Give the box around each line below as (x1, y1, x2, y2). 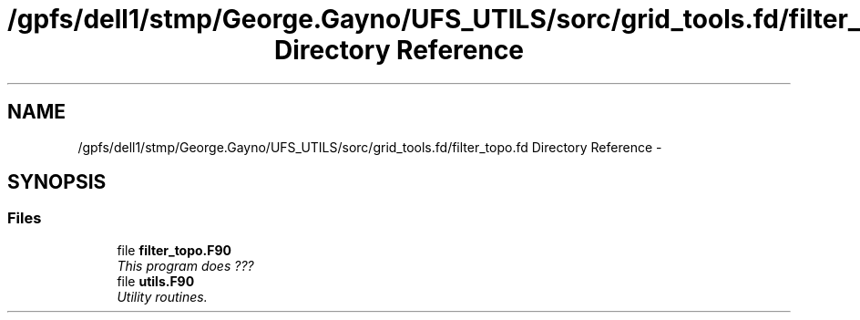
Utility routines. (117, 288, 208, 305)
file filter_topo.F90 (117, 242, 232, 258)
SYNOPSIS (7, 170, 107, 194)
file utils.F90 (117, 273, 195, 289)
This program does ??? (117, 257, 254, 274)
